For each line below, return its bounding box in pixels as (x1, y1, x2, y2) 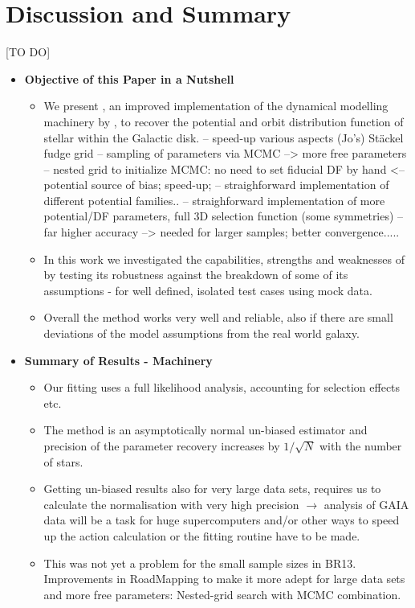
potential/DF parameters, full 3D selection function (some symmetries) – (43, 207, 404, 224)
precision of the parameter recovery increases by (43, 438, 280, 454)
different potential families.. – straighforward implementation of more (43, 191, 385, 208)
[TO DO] (6, 43, 51, 60)
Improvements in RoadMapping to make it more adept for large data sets (43, 570, 405, 587)
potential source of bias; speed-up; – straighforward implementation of (43, 176, 389, 193)
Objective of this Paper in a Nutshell (24, 70, 234, 87)
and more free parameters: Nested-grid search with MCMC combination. (43, 585, 401, 602)
